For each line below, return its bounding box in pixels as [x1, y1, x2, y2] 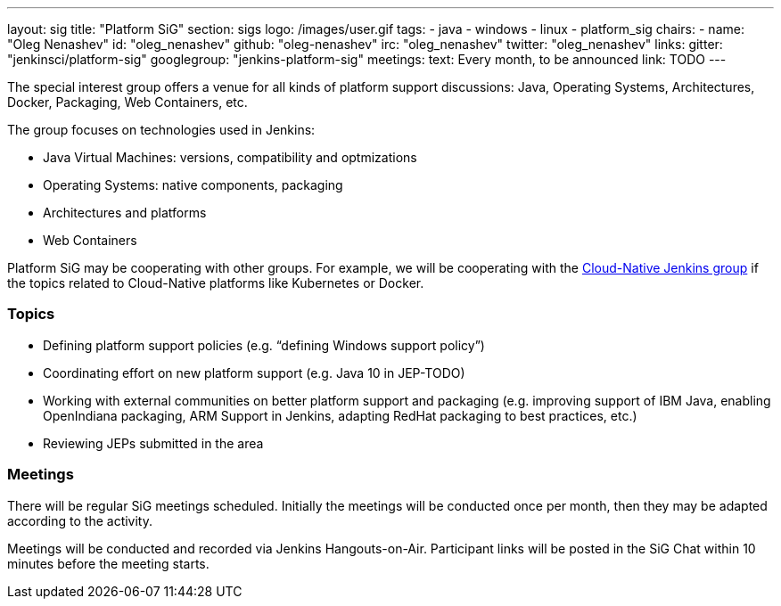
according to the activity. [7, 512, 153, 528]
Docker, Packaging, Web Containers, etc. [7, 94, 248, 110]
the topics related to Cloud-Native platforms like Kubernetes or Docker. [7, 275, 424, 291]
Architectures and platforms [43, 205, 207, 220]
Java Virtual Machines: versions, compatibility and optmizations [43, 150, 417, 165]
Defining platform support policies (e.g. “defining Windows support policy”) [43, 337, 485, 353]
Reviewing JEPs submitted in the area [43, 435, 264, 451]
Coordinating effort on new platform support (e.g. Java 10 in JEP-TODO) [43, 364, 465, 381]
